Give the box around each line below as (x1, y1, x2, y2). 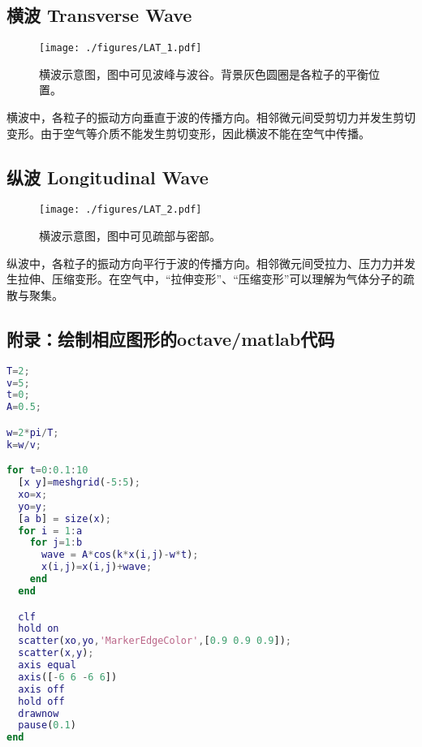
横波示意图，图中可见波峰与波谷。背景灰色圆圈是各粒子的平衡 (39, 65, 368, 82)
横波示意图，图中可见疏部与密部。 (39, 227, 221, 244)
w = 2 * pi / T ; (6, 426, 59, 438)
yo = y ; (18, 500, 48, 512)
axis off (18, 683, 65, 695)
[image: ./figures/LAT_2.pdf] (39, 204, 202, 216)
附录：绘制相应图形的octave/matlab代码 (6, 326, 335, 351)
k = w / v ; (6, 438, 42, 451)
